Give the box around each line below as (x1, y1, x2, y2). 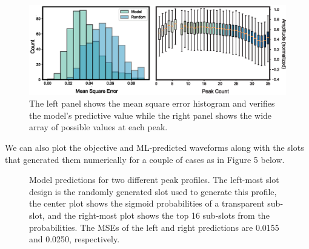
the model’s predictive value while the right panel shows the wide (29, 108, 272, 121)
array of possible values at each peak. (29, 121, 168, 133)
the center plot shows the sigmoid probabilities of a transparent (29, 197, 265, 210)
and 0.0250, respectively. (29, 233, 120, 245)
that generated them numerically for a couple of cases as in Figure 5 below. (5, 153, 285, 165)
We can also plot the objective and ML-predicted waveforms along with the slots (5, 141, 304, 154)
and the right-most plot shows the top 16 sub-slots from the (47, 208, 270, 221)
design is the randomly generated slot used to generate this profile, (29, 185, 277, 198)
